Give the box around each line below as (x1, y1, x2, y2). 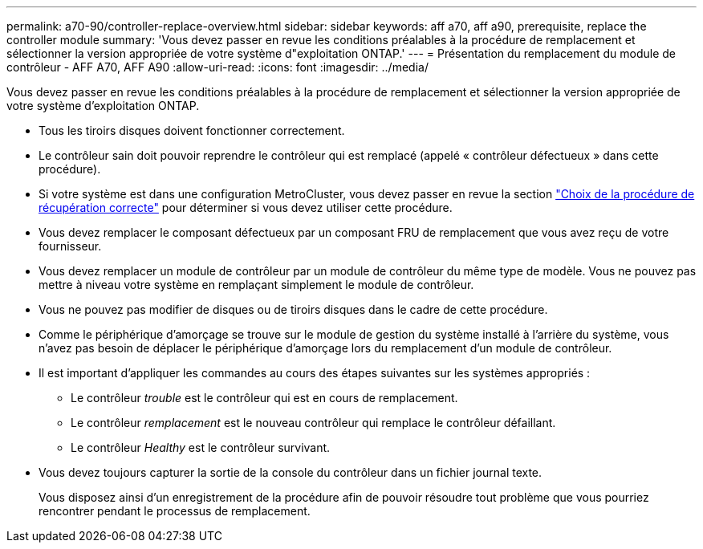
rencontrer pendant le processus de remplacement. (39, 504, 311, 518)
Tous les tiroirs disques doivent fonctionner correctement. (39, 124, 345, 137)
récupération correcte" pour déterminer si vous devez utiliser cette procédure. (39, 201, 453, 214)
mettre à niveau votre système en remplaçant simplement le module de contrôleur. (39, 278, 474, 291)
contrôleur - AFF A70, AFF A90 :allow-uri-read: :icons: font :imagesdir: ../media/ (6, 60, 429, 74)
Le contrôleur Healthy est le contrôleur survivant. (71, 441, 331, 454)
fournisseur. (39, 239, 102, 253)
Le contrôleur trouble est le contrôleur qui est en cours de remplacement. (71, 391, 458, 405)
